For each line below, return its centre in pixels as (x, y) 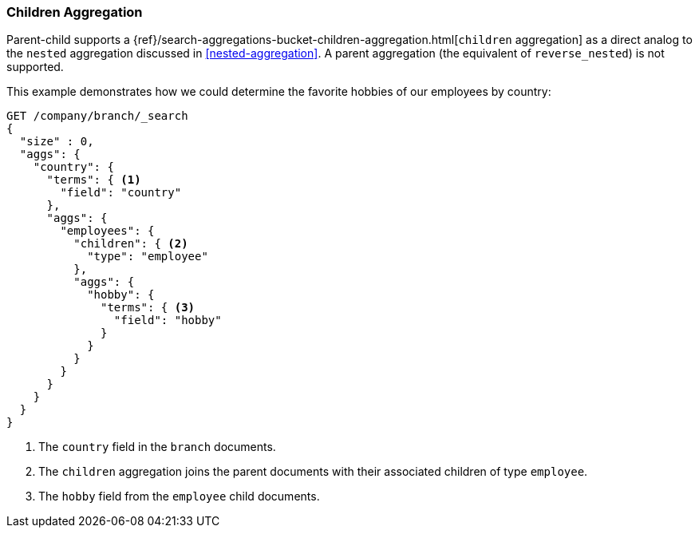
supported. (35, 67)
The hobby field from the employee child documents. (179, 496)
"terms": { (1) (94, 180)
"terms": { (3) (148, 308)
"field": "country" (121, 193)
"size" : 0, (57, 142)
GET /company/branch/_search (97, 116)
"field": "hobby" (168, 320)
